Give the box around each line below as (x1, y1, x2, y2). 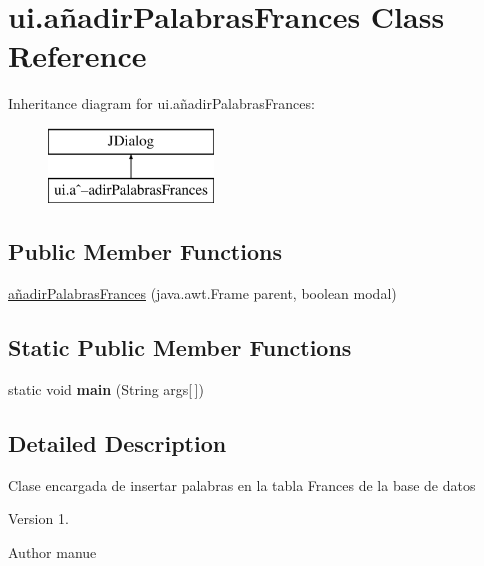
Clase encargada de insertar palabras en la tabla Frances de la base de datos (8, 474, 476, 495)
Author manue (8, 542, 97, 563)
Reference (8, 35, 147, 76)
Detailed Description (8, 428, 227, 459)
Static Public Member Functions (8, 332, 352, 363)
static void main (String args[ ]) (8, 379, 204, 400)
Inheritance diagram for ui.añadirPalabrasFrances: (8, 93, 315, 114)
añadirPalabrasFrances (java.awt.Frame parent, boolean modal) (8, 283, 397, 304)
